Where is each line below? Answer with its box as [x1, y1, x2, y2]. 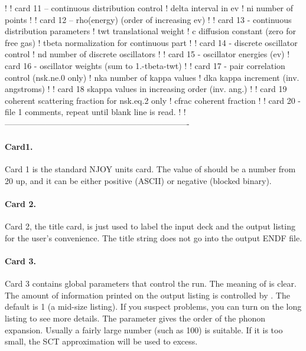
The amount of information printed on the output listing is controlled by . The [5, 288, 290, 301]
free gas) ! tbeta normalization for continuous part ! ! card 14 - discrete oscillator [5, 36, 298, 48]
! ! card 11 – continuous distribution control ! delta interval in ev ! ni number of [5, 2, 294, 14]
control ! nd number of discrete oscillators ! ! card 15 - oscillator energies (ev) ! [5, 48, 290, 60]
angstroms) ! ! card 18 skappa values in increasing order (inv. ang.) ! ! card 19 [5, 83, 287, 95]
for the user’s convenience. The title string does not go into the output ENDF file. [5, 231, 302, 244]
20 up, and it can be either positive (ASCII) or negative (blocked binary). [5, 174, 272, 186]
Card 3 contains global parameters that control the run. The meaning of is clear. [5, 277, 297, 290]
